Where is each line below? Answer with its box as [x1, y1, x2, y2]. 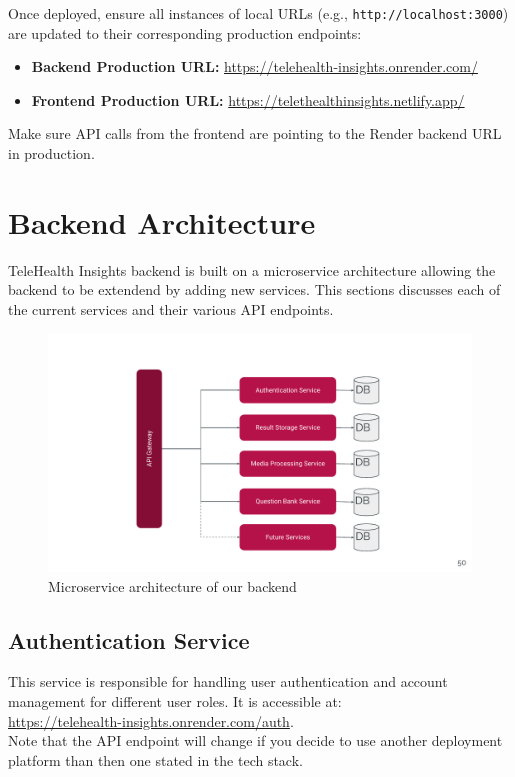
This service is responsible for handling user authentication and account [8, 671, 448, 692]
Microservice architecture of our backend [48, 575, 297, 596]
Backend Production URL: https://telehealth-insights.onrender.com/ [31, 56, 478, 77]
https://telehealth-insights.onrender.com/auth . [8, 710, 294, 731]
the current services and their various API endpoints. [8, 298, 334, 319]
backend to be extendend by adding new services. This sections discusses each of [8, 279, 501, 300]
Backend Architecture [8, 201, 316, 242]
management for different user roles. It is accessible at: [8, 691, 342, 712]
